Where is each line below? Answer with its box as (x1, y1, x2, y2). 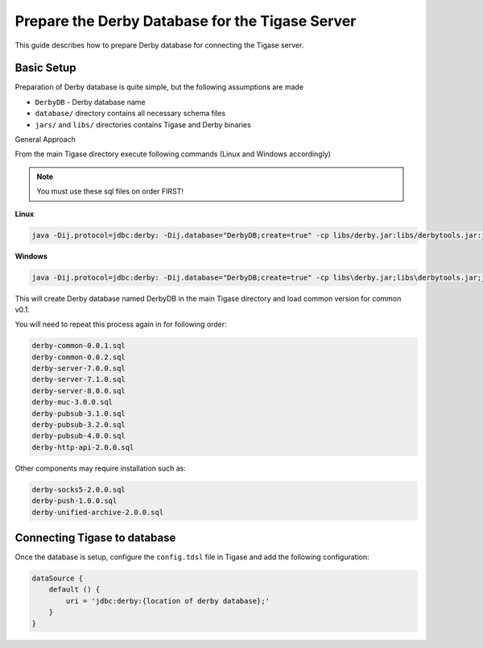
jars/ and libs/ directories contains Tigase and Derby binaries (35, 119, 251, 129)
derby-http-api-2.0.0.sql (31, 442, 134, 451)
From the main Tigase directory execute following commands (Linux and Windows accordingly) (14, 149, 332, 159)
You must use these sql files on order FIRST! (36, 186, 184, 197)
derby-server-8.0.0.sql (31, 386, 126, 395)
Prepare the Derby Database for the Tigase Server (14, 12, 357, 30)
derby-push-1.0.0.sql (31, 496, 118, 505)
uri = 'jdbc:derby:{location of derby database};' (65, 596, 270, 605)
